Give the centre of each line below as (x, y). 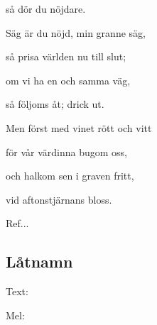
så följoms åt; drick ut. (55, 104)
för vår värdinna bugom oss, (67, 152)
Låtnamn (39, 261)
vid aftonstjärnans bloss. (59, 199)
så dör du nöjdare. (46, 9)
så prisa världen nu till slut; (66, 56)
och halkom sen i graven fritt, (70, 176)
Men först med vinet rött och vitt (79, 127)
